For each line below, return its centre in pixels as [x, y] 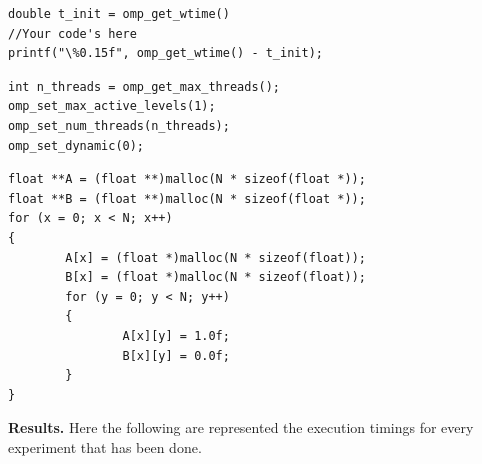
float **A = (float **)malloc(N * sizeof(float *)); [187, 179]
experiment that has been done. [105, 446]
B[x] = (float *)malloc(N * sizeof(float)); [215, 277]
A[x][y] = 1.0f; [176, 335]
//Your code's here [72, 33]
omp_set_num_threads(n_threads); [119, 125]
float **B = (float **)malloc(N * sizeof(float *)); [187, 198]
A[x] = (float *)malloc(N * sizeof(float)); [215, 257]
